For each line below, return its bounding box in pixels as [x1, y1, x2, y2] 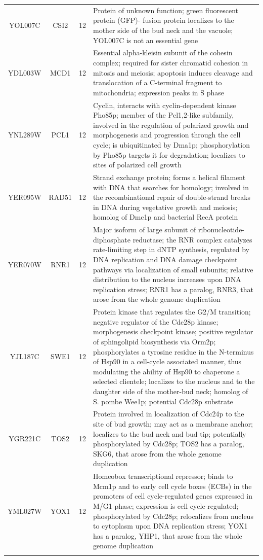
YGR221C [9, 433, 41, 444]
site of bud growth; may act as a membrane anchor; [93, 418, 253, 429]
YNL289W [8, 129, 41, 140]
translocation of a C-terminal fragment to [93, 77, 222, 88]
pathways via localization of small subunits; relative [93, 264, 253, 274]
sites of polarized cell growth [93, 159, 182, 170]
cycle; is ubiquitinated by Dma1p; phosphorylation [93, 139, 250, 150]
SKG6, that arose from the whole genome [93, 448, 222, 459]
